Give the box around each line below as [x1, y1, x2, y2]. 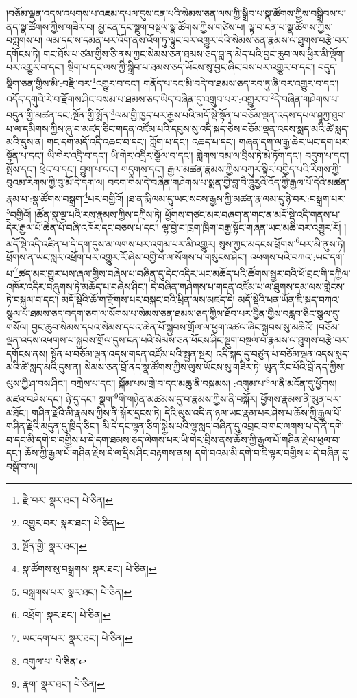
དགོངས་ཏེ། [6, 46, 40, 60]
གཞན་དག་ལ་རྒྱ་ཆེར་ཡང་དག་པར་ [238, 135, 349, 149]
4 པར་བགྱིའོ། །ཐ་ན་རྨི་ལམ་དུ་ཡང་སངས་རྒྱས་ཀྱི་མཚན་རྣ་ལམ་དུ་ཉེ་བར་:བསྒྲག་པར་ [84, 189, 345, 205]
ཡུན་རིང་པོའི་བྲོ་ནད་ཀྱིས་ [264, 360, 345, 374]
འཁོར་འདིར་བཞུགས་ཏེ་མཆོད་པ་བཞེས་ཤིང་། [6, 279, 148, 293]
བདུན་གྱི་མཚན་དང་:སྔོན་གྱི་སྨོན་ [6, 108, 111, 122]
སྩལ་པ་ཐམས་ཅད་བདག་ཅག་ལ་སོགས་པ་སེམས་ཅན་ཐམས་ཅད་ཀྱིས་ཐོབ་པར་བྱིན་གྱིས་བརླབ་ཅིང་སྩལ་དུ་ [6, 306, 341, 321]
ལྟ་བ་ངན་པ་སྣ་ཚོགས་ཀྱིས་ [248, 19, 333, 34]
